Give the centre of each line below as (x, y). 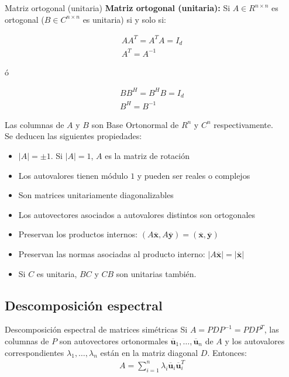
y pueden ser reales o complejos (194, 175)
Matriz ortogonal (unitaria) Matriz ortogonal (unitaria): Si (118, 8)
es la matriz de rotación (147, 155)
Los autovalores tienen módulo (73, 175)
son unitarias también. (156, 273)
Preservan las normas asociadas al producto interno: (112, 253)
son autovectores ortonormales (113, 340)
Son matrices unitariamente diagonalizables (96, 195)
